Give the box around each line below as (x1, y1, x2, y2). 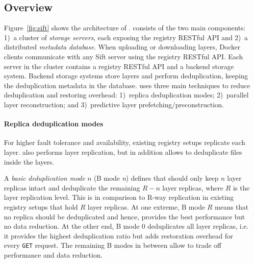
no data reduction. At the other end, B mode (4, 221, 140, 231)
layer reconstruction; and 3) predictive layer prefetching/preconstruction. (4, 99, 224, 109)
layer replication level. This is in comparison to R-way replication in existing (4, 192, 234, 202)
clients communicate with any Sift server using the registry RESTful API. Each (4, 51, 243, 61)
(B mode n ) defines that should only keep (94, 173, 219, 183)
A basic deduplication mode (4, 173, 85, 183)
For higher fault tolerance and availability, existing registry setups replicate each (4, 137, 245, 147)
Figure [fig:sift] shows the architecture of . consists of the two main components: (4, 23, 246, 33)
